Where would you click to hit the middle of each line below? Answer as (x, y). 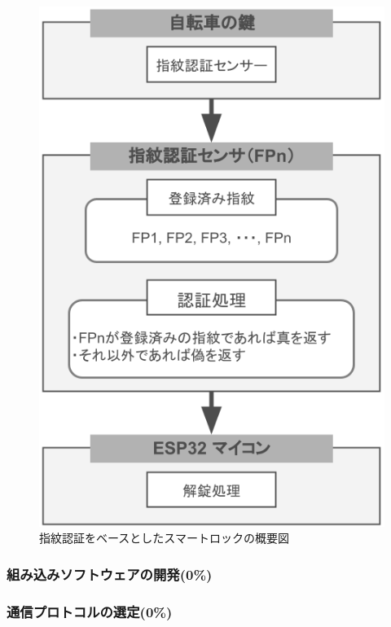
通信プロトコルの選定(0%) (90, 611)
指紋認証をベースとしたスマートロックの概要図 (164, 538)
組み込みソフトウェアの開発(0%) (110, 574)
